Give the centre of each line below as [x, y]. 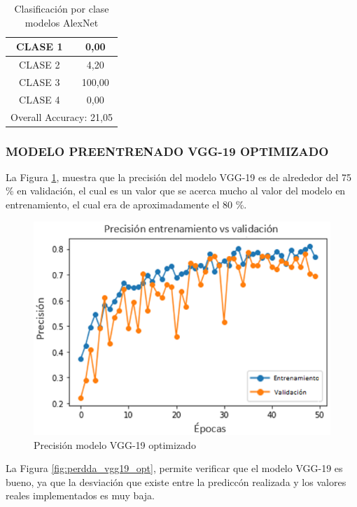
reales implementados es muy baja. [80, 495]
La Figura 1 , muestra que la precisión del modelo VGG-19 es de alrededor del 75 [179, 177]
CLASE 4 [40, 99]
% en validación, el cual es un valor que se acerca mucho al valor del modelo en [176, 191]
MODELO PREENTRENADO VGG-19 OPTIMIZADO [167, 151]
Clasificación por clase [62, 8]
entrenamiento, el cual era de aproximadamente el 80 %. [126, 205]
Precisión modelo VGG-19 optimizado [115, 444]
